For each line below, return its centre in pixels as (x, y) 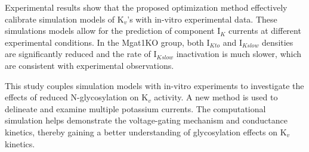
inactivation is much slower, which (239, 54)
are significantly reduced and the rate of (78, 54)
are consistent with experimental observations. (89, 65)
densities (278, 42)
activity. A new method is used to (216, 97)
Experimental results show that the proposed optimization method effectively (146, 7)
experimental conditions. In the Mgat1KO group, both (104, 42)
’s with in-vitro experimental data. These (202, 19)
